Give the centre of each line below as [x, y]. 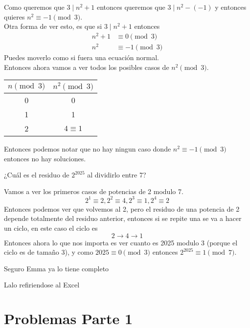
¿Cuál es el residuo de [37, 175]
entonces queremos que [131, 7]
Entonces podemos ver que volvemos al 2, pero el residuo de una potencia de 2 [122, 208]
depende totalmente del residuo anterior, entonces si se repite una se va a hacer [123, 218]
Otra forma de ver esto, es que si [53, 26]
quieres [14, 16]
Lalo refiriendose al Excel [42, 285]
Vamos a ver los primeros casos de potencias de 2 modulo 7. [94, 191]
